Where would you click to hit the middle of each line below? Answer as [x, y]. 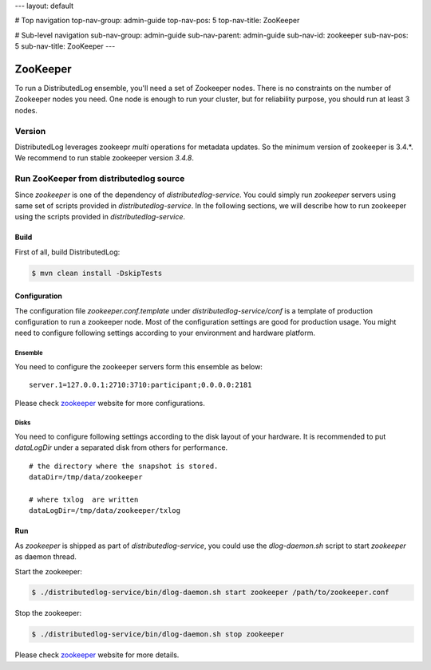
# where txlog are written [84, 499]
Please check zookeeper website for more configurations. [110, 403]
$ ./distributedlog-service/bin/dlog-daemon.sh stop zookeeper [158, 635]
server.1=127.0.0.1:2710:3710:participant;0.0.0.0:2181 [140, 385]
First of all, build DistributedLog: [67, 252]
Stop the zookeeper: [48, 613]
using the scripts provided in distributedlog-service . [100, 217]
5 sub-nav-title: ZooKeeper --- [65, 46]
